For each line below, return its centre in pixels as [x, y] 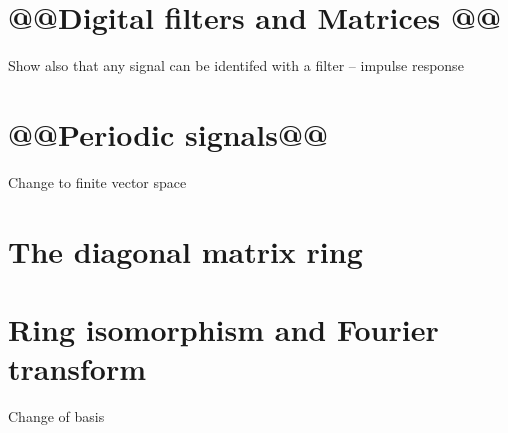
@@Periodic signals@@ [168, 133]
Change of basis [56, 416]
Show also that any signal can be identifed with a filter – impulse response [236, 65]
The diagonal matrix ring [185, 250]
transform [77, 368]
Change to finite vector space [97, 181]
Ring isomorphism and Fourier [223, 329]
